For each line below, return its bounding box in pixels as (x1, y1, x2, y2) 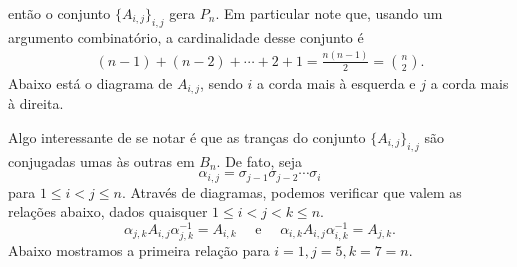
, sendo (200, 72, 243, 93)
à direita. (8, 93, 64, 114)
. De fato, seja (216, 150, 303, 171)
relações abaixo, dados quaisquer (8, 201, 208, 222)
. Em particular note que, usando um (215, 3, 443, 23)
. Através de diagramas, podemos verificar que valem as (121, 181, 462, 202)
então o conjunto (8, 3, 111, 23)
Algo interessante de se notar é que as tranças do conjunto (8, 126, 366, 147)
